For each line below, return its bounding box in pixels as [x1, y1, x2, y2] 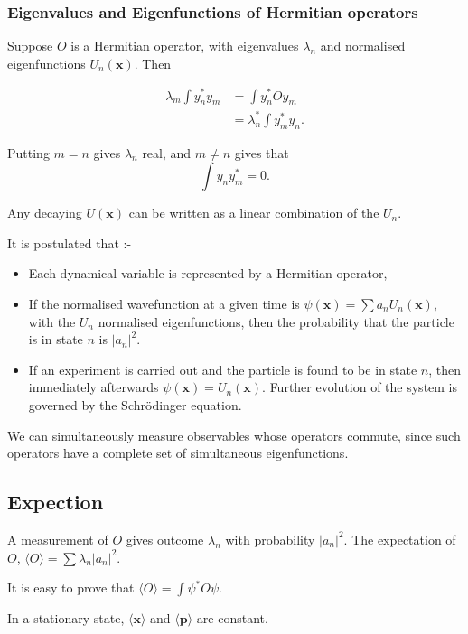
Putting [7, 143, 50, 162]
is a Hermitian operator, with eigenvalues [70, 36, 299, 55]
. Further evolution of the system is [262, 378, 458, 396]
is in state [28, 330, 83, 349]
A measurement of [7, 529, 108, 548]
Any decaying [7, 203, 82, 222]
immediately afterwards [28, 378, 159, 396]
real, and [142, 143, 192, 162]
